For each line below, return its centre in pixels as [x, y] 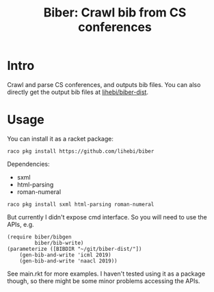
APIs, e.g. [21, 224]
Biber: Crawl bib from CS [115, 13]
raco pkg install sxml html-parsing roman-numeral [81, 204]
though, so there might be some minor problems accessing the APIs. [104, 281]
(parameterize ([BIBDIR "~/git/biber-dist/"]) [75, 249]
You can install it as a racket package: [61, 138]
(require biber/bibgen [39, 237]
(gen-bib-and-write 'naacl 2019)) [68, 261]
